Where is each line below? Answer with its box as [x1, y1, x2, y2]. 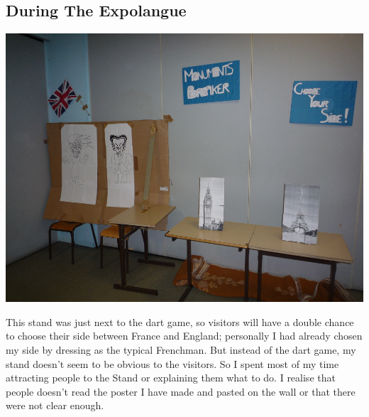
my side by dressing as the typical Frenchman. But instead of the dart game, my [6, 342, 356, 357]
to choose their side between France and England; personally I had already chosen [6, 328, 363, 343]
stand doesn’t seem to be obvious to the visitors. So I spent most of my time [6, 356, 339, 371]
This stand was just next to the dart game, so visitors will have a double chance [6, 314, 354, 329]
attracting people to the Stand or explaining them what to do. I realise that [6, 370, 336, 385]
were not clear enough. [6, 398, 104, 413]
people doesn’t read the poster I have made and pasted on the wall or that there [6, 384, 356, 399]
